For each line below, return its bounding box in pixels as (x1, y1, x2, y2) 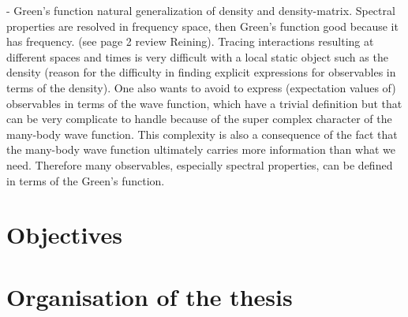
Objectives (6, 218, 122, 251)
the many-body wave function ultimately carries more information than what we (6, 141, 395, 158)
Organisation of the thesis (6, 280, 293, 312)
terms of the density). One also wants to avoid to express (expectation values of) (6, 79, 396, 95)
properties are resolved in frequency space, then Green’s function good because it (6, 17, 399, 34)
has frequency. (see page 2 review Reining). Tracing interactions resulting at (6, 33, 374, 50)
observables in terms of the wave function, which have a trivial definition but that (6, 95, 402, 111)
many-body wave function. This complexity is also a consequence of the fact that (6, 125, 398, 142)
